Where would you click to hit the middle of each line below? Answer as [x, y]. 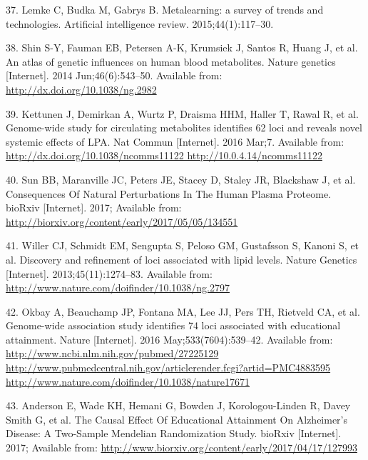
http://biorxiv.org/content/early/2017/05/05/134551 [122, 221]
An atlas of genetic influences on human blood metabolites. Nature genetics [171, 61]
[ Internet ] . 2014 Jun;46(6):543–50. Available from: [114, 75]
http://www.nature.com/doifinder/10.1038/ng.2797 [118, 287]
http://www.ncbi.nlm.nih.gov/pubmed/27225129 [112, 353]
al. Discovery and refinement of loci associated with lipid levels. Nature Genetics [182, 259]
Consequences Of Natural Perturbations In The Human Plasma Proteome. [169, 193]
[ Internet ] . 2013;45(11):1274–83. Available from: [109, 273]
